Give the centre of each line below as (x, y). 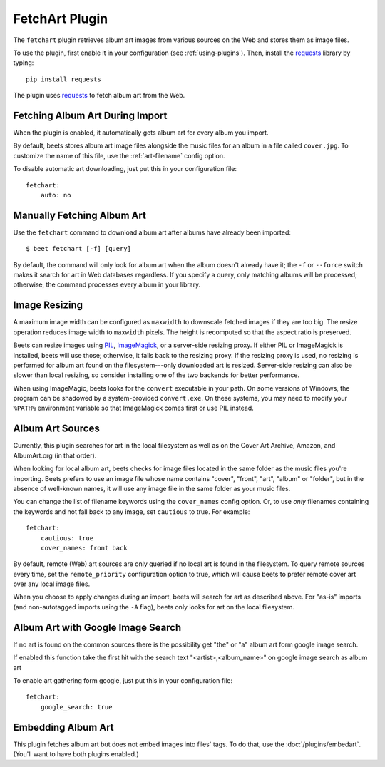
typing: (24, 63)
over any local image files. (52, 584)
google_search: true (76, 707)
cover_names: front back (84, 548)
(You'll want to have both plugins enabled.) (76, 754)
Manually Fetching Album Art (79, 215)
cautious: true (67, 538)
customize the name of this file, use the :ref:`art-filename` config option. (119, 155)
